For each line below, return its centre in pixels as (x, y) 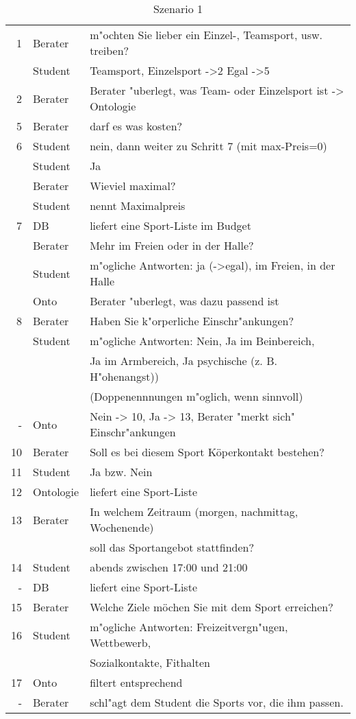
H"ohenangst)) (124, 376)
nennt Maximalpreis (138, 205)
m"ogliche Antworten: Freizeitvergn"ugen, (189, 627)
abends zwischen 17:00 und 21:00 (169, 567)
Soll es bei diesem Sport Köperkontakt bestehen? (207, 452)
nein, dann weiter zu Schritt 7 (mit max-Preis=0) (208, 146)
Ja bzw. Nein (121, 472)
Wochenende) (122, 527)
